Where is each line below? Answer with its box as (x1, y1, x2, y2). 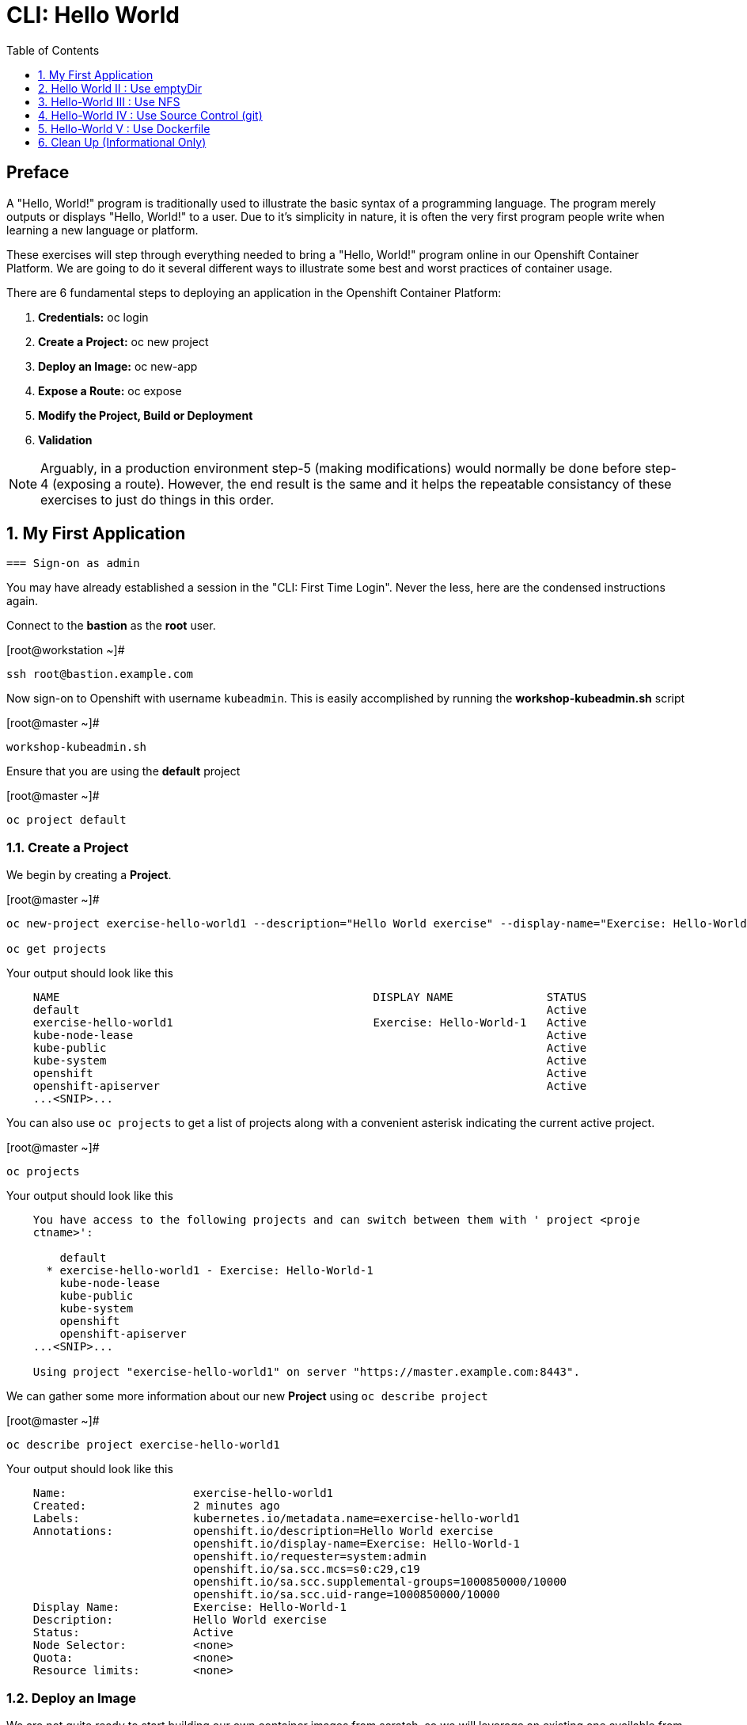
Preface (6, 162, 70, 183)
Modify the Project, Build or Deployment (38, 408, 253, 422)
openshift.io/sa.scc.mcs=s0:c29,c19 (193, 1563, 420, 1576)
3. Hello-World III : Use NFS (38, 94, 180, 109)
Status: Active (32, 1626, 233, 1639)
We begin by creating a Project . (6, 868, 172, 882)
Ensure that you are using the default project (6, 764, 241, 779)
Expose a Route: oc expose (38, 383, 182, 398)
